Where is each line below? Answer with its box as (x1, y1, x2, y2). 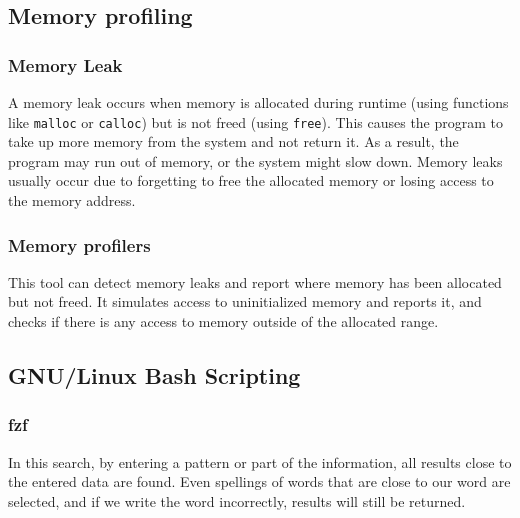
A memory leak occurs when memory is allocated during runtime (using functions (8, 92, 509, 112)
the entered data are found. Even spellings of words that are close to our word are (8, 471, 511, 492)
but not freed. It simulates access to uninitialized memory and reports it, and (8, 291, 482, 312)
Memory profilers (8, 232, 151, 257)
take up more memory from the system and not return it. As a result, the (8, 131, 459, 152)
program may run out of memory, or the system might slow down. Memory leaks (8, 150, 503, 171)
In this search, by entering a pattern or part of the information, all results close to (8, 451, 512, 472)
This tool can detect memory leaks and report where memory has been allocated (8, 271, 502, 292)
